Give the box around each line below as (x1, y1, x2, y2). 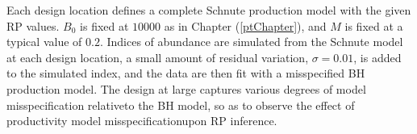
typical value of (6, 33, 82, 50)
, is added (353, 48, 402, 65)
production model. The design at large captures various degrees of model (6, 80, 366, 97)
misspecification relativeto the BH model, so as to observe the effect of (6, 96, 355, 113)
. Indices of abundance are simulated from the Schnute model (99, 33, 403, 50)
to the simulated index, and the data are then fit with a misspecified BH (6, 65, 365, 82)
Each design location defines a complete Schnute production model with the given (6, 2, 411, 18)
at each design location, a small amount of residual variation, (6, 48, 309, 65)
